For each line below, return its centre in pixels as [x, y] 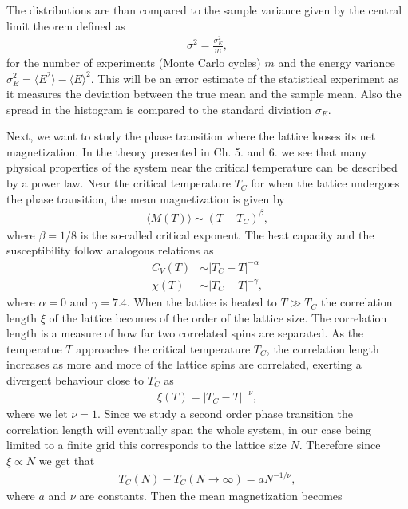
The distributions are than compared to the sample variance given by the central [204, 10]
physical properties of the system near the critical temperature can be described [202, 167]
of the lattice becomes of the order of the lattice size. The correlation [218, 317]
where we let [37, 414]
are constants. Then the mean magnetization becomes [211, 496]
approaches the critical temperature [163, 348]
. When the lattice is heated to [202, 302]
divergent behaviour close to [75, 380]
